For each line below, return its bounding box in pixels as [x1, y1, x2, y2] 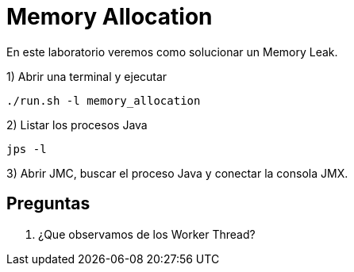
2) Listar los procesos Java [6, 117, 148, 132]
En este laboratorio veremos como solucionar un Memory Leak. [6, 44, 338, 59]
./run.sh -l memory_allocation [6, 94, 201, 107]
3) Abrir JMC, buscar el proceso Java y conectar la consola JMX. [6, 166, 348, 180]
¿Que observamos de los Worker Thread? [38, 227, 256, 241]
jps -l [6, 142, 47, 155]
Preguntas [6, 193, 90, 214]
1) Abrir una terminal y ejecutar [6, 69, 167, 83]
